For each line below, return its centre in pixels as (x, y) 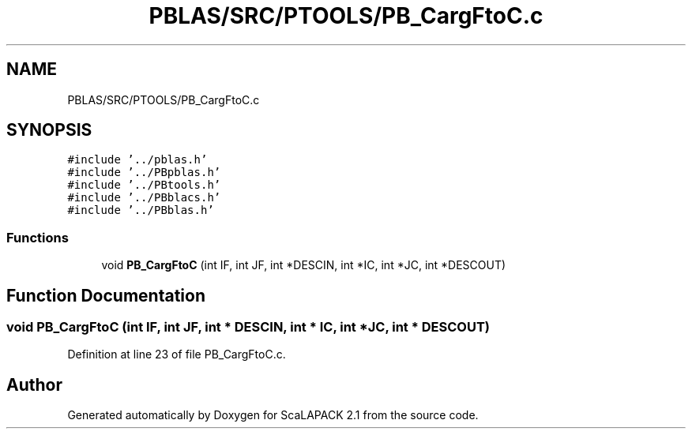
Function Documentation (106, 295)
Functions (38, 237)
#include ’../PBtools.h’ (144, 185)
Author (34, 384)
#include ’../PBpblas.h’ (144, 172)
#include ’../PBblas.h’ (141, 210)
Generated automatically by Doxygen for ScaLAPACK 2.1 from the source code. (273, 415)
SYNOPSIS (49, 130)
